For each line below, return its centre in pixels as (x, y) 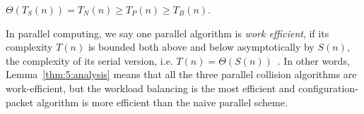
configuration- (328, 88)
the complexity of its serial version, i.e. (89, 60)
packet (20, 102)
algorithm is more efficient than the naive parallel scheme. (162, 102)
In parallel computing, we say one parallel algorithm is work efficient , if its (168, 33)
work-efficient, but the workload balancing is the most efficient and (151, 88)
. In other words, (313, 60)
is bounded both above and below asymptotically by (201, 47)
